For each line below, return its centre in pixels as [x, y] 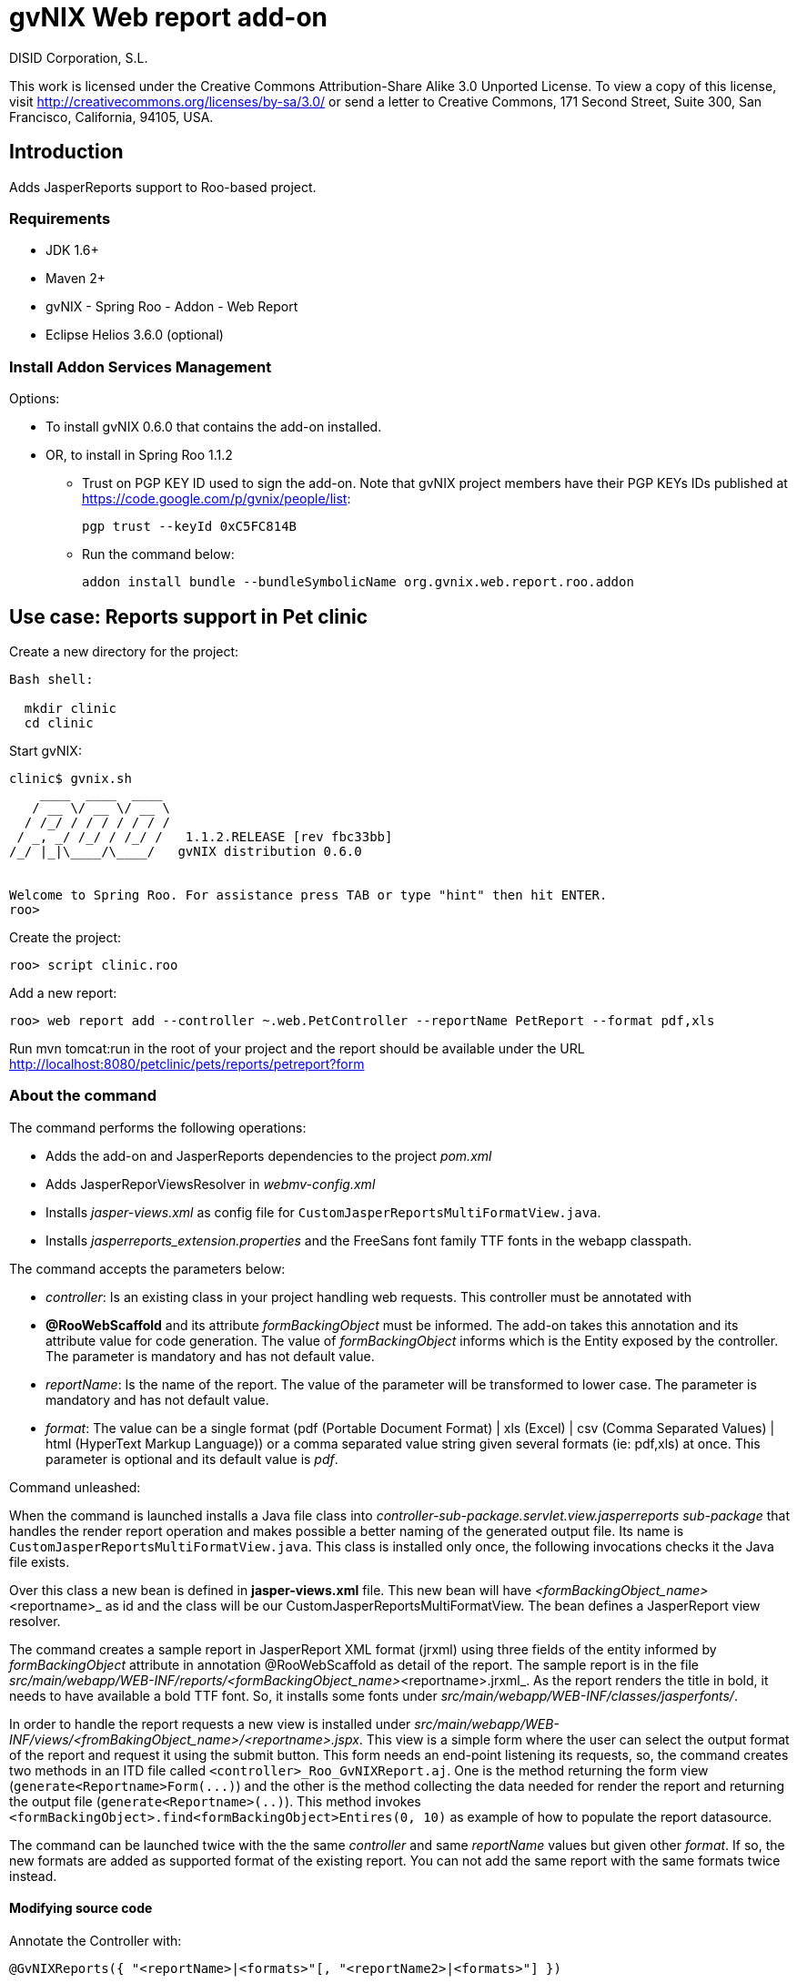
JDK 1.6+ [72, 250]
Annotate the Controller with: [96, 1940]
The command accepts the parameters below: [147, 1268]
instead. [33, 1876]
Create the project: [66, 937]
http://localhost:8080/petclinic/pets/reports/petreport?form [187, 1063]
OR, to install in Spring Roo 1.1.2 [139, 455]
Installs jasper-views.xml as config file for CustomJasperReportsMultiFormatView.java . [323, 1212]
